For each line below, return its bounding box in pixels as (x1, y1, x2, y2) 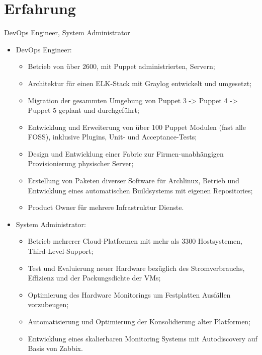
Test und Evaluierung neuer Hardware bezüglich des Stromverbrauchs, (28, 262, 245, 273)
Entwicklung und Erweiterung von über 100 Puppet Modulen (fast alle (28, 121, 246, 132)
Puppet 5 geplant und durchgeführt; (28, 105, 139, 115)
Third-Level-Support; (28, 246, 94, 256)
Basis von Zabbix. (28, 343, 83, 353)
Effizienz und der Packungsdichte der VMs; (28, 272, 161, 283)
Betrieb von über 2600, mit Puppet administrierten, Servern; (28, 61, 215, 72)
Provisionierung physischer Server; (28, 158, 134, 169)
